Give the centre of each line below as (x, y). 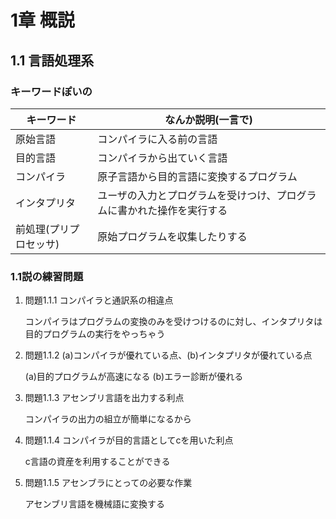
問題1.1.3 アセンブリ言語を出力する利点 (104, 398)
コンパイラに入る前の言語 (157, 139)
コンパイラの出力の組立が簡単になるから (108, 419)
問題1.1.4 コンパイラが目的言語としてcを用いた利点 (129, 440)
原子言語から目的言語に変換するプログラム (197, 176)
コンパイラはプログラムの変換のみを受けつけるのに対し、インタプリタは (173, 322)
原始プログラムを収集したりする (172, 236)
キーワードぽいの (51, 91)
